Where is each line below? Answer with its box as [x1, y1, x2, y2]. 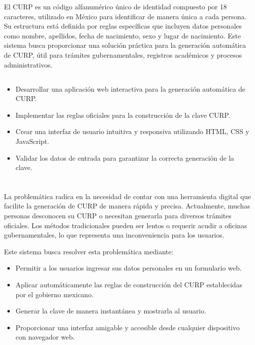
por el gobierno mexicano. [15, 289, 94, 299]
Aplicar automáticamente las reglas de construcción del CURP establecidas [15, 279, 242, 290]
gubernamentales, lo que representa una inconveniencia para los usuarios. [4, 230, 224, 240]
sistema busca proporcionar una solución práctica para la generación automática [4, 40, 246, 50]
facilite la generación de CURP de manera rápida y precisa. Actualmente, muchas [4, 201, 250, 211]
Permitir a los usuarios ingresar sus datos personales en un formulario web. [15, 263, 242, 273]
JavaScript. [15, 136, 49, 146]
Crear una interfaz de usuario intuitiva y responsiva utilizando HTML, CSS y [15, 126, 250, 137]
